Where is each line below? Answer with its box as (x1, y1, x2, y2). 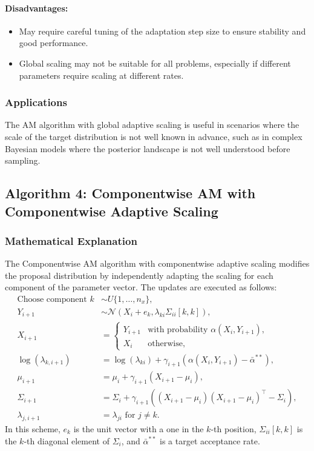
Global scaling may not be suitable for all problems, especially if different (19, 56, 291, 69)
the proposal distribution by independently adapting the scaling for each (5, 269, 273, 281)
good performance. (19, 36, 88, 49)
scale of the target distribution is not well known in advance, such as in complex (5, 130, 303, 142)
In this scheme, (5, 423, 61, 435)
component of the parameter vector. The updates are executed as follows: (5, 281, 277, 293)
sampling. (5, 154, 41, 167)
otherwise (148, 339, 183, 348)
